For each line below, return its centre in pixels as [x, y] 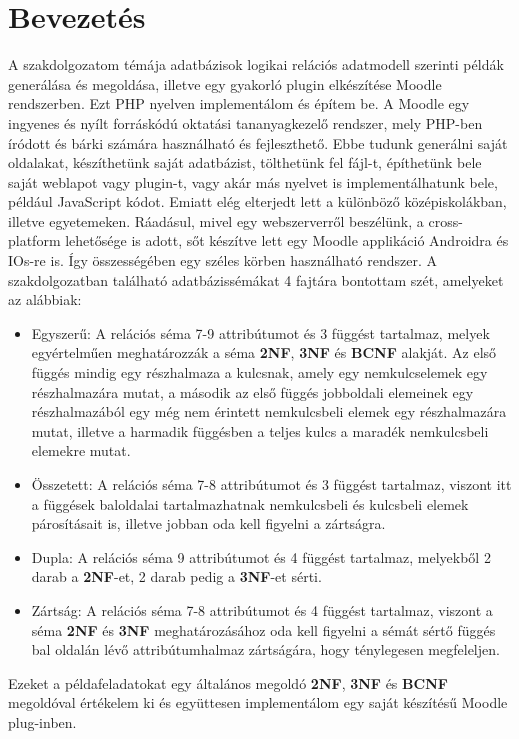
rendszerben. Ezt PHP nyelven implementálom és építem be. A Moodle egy [239, 103]
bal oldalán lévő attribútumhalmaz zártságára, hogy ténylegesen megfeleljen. [265, 649]
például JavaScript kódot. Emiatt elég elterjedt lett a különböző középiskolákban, [257, 201]
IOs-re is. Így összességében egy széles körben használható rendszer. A [223, 260]
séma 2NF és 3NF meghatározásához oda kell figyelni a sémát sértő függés [263, 629]
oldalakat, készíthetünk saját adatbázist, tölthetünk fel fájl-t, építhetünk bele [245, 162]
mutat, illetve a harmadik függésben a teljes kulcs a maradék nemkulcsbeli [260, 430]
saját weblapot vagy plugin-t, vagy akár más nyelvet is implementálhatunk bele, [253, 181]
